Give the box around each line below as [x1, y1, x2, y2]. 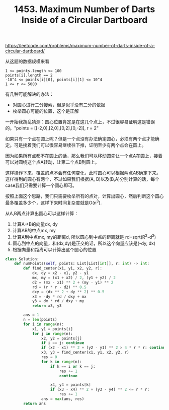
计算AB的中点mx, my [12, 227, 56, 233]
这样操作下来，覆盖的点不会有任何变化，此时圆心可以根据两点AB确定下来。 [5, 170, 161, 176]
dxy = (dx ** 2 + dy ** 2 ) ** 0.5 [32, 289, 105, 294]
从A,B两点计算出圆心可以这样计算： [5, 210, 79, 216]
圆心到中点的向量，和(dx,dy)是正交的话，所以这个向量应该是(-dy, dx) [12, 240, 156, 246]
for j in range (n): [32, 331, 73, 336]
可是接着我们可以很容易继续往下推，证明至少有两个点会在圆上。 [14, 142, 146, 148]
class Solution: [5, 256, 39, 261]
